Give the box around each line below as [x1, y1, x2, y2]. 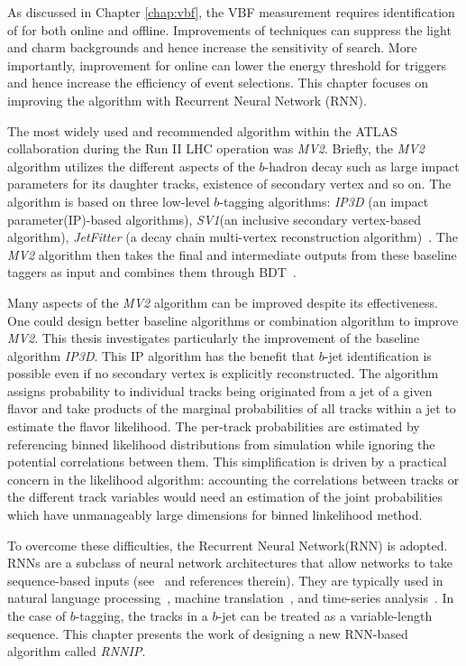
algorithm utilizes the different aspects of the [7, 156, 255, 175]
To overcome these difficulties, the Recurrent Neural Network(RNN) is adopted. [7, 535, 448, 554]
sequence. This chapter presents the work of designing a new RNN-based [7, 624, 408, 643]
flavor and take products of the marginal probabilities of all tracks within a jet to [7, 399, 456, 418]
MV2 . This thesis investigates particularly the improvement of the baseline [7, 328, 420, 347]
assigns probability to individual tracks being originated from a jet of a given [7, 381, 433, 400]
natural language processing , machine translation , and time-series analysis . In [7, 588, 454, 607]
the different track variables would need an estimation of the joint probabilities [7, 487, 443, 506]
